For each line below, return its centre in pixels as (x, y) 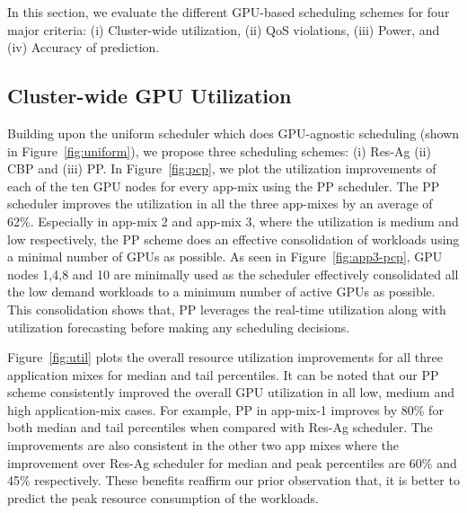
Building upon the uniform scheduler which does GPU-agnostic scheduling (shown (233, 133)
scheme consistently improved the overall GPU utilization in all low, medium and (231, 392)
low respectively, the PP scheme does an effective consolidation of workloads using (233, 239)
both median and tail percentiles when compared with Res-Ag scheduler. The (220, 427)
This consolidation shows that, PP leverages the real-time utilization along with (227, 309)
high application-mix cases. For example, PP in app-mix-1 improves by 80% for (225, 409)
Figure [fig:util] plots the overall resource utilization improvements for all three (225, 357)
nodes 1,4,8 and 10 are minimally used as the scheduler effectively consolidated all (233, 274)
